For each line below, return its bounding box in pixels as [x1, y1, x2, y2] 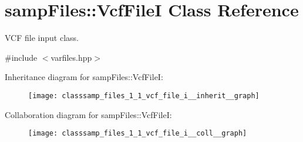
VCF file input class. [5, 32, 79, 44]
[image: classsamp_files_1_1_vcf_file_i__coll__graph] [28, 129, 247, 138]
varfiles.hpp [51, 51, 92, 63]
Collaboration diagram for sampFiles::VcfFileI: [5, 108, 172, 120]
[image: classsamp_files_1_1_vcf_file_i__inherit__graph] [28, 91, 260, 100]
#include [5, 51, 38, 63]
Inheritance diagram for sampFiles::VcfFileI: [5, 71, 163, 83]
